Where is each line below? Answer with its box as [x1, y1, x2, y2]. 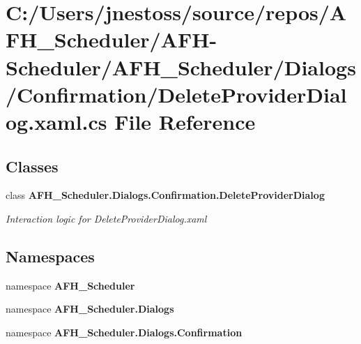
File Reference [114, 107, 256, 135]
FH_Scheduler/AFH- [6, 25, 217, 54]
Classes [6, 155, 59, 177]
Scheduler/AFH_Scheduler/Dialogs [6, 52, 356, 81]
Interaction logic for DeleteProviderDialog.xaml [6, 211, 207, 225]
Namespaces [6, 245, 95, 267]
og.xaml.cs [6, 107, 107, 135]
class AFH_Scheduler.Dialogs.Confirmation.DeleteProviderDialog [6, 188, 325, 202]
